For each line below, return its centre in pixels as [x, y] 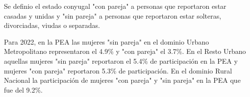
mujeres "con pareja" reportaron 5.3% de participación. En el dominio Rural [118, 70]
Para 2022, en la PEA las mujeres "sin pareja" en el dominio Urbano [107, 41]
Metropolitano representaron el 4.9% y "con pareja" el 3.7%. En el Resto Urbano [125, 51]
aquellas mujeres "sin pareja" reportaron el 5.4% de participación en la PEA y [121, 61]
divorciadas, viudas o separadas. [52, 25]
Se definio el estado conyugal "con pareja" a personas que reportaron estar [115, 6]
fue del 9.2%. [23, 89]
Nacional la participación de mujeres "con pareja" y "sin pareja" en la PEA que [122, 80]
